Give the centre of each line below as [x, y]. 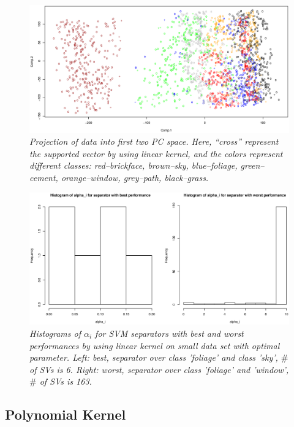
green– [252, 165]
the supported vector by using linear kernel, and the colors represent [156, 153]
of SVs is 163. [66, 381]
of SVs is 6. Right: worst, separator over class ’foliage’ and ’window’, [159, 369]
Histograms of [55, 333]
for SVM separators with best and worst [169, 333]
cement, [44, 178]
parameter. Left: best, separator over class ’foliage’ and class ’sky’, [154, 357]
